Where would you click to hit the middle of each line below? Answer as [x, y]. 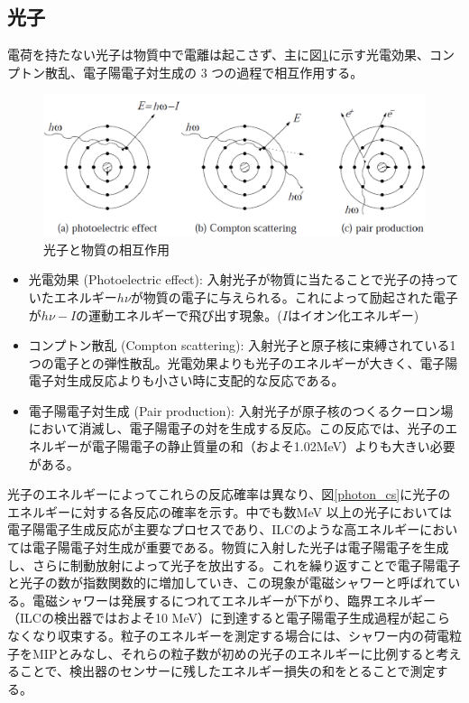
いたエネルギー [73, 296]
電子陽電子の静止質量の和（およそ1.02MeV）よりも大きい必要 [273, 446]
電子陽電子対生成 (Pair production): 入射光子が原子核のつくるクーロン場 [241, 410]
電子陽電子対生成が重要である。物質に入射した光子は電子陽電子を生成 [240, 547]
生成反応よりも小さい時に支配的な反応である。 [205, 380]
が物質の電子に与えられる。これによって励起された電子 [294, 296]
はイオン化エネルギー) [353, 314]
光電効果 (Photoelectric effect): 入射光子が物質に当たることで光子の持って [244, 279]
